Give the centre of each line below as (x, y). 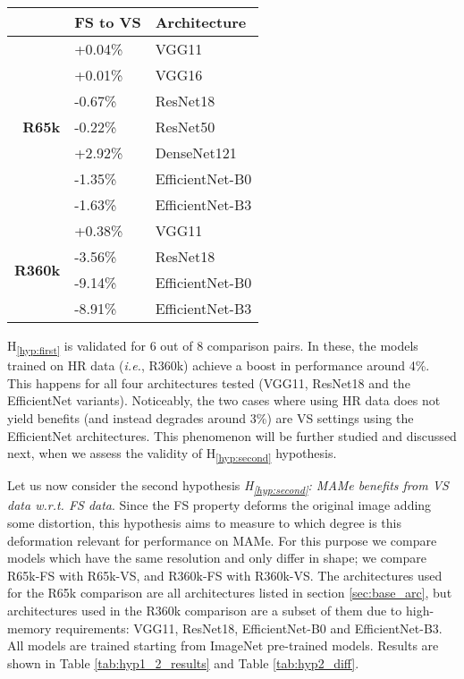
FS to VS (108, 22)
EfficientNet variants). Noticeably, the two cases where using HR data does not (224, 400)
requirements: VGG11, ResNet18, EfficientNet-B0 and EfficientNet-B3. (249, 628)
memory (30, 628)
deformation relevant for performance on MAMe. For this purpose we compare (222, 540)
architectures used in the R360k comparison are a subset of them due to (205, 610)
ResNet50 (185, 127)
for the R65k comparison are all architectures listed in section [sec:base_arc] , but (230, 593)
